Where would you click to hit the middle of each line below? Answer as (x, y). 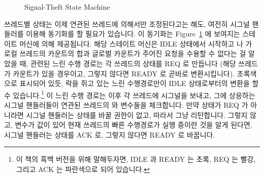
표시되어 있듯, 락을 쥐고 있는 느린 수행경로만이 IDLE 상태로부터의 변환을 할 (139, 83)
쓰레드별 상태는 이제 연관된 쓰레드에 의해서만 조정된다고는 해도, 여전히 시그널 (127, 24)
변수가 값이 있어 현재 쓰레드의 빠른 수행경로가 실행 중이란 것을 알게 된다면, (134, 125)
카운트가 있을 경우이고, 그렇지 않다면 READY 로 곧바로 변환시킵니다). (124, 73)
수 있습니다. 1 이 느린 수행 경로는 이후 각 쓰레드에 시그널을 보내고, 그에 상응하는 (130, 94)
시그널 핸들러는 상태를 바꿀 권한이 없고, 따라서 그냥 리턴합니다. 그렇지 (137, 115)
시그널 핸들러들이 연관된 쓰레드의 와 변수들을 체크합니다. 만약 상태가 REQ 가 (126, 105)
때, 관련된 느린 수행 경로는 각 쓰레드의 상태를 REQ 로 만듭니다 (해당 (128, 63)
